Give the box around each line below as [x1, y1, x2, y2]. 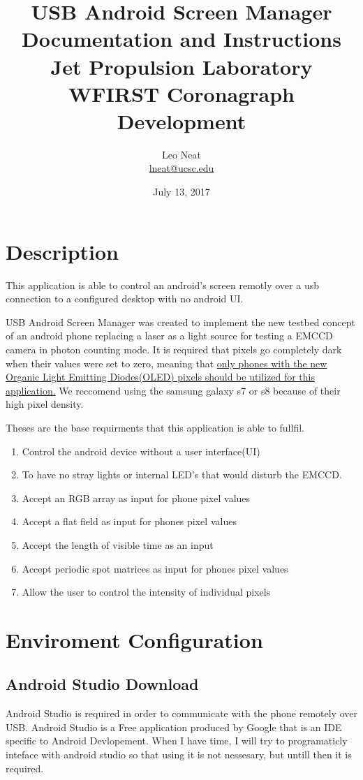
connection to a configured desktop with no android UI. [6, 291, 244, 306]
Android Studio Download [6, 673, 199, 695]
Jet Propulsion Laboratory [50, 52, 313, 80]
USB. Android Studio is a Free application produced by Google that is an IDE [6, 719, 342, 734]
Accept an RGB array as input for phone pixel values [22, 490, 251, 505]
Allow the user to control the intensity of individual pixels [22, 584, 271, 599]
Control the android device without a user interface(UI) [22, 443, 260, 458]
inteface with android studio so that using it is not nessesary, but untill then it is [6, 747, 352, 762]
